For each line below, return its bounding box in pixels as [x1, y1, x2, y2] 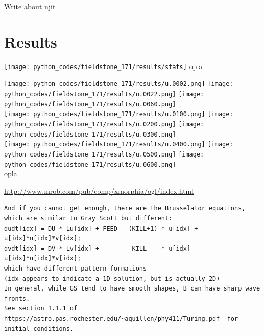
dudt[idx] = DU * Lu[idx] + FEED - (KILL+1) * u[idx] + [4, 225, 198, 232]
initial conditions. [4, 325, 74, 332]
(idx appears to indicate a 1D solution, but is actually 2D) [4, 275, 220, 282]
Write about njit [4, 1, 56, 11]
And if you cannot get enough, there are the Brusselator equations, [4, 205, 246, 212]
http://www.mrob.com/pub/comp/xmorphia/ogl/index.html [4, 185, 194, 196]
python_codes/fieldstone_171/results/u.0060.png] [4, 100, 176, 108]
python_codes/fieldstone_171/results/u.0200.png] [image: [4, 121, 204, 128]
